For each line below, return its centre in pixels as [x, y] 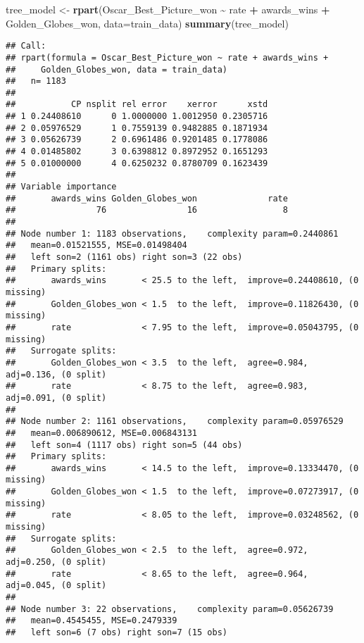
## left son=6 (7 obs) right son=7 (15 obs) [117, 632]
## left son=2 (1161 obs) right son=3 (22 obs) [124, 257]
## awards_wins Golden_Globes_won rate [147, 198]
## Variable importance [61, 187]
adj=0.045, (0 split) [56, 586]
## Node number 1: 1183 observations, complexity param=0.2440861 [172, 233]
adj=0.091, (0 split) [56, 398]
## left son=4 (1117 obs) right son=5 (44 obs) [124, 445]
